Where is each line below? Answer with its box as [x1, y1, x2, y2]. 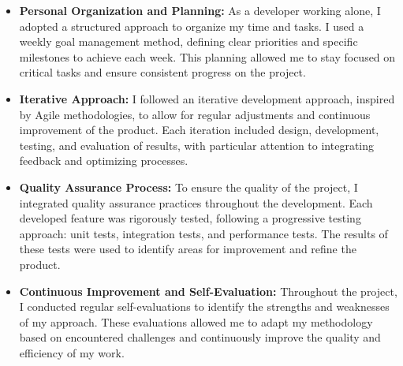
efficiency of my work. [19, 344, 125, 360]
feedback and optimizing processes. [19, 152, 188, 169]
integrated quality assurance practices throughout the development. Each [19, 194, 373, 211]
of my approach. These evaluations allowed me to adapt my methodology [19, 313, 373, 330]
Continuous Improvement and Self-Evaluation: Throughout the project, [19, 282, 397, 299]
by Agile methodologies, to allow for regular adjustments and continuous [19, 106, 371, 122]
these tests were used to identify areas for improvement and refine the [19, 241, 356, 257]
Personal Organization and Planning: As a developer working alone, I [19, 2, 381, 18]
